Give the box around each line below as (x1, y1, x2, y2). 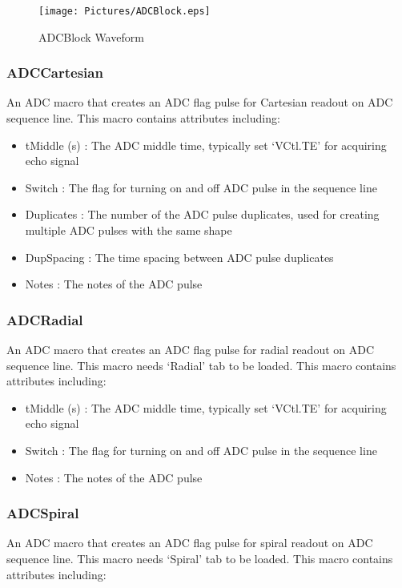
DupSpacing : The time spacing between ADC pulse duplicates (25, 248, 334, 265)
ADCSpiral (6, 503, 79, 523)
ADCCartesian (6, 62, 103, 83)
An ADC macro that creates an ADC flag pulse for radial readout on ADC (6, 341, 375, 358)
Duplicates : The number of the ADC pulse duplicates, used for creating (25, 206, 380, 223)
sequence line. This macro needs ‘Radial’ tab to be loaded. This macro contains (6, 356, 396, 373)
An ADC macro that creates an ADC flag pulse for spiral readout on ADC (6, 534, 373, 551)
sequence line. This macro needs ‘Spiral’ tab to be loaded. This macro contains (6, 550, 393, 566)
